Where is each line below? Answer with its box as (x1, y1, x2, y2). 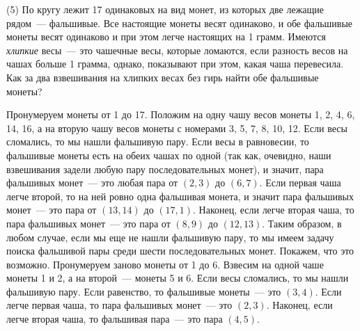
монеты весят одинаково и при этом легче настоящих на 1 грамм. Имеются (6, 29, 326, 44)
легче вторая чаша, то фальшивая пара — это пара (6, 312, 223, 326)
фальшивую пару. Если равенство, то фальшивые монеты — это (6, 284, 281, 298)
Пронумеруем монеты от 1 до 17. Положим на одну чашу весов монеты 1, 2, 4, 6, (6, 107, 355, 122)
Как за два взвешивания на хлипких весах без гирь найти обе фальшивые (6, 70, 319, 84)
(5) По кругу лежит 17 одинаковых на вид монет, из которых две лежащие (6, 2, 324, 16)
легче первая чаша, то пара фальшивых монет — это (6, 298, 233, 312)
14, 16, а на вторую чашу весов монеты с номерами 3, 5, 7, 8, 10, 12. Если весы (6, 120, 347, 135)
